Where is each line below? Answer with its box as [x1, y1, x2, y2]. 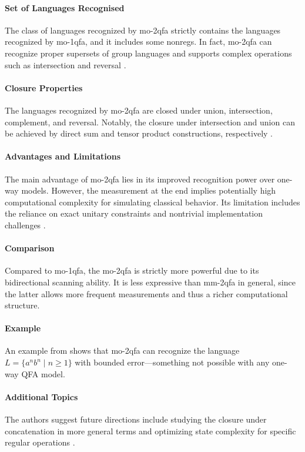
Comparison [5, 242, 55, 254]
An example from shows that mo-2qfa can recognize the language [5, 344, 240, 357]
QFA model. [21, 367, 65, 380]
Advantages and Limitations [5, 150, 121, 162]
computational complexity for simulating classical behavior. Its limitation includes [5, 195, 300, 208]
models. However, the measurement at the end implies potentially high [21, 184, 276, 197]
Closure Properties [5, 81, 83, 94]
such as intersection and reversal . [5, 58, 126, 71]
